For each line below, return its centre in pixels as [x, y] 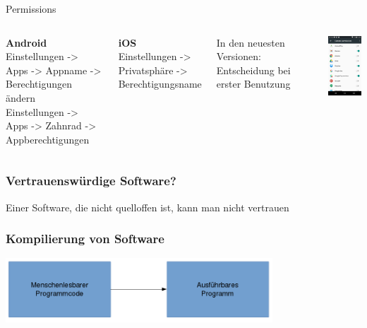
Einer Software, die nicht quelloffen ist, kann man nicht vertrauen [148, 207]
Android [26, 42]
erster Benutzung [253, 84]
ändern [21, 97]
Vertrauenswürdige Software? [91, 181]
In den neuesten [251, 42]
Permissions [31, 8]
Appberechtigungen [48, 139]
